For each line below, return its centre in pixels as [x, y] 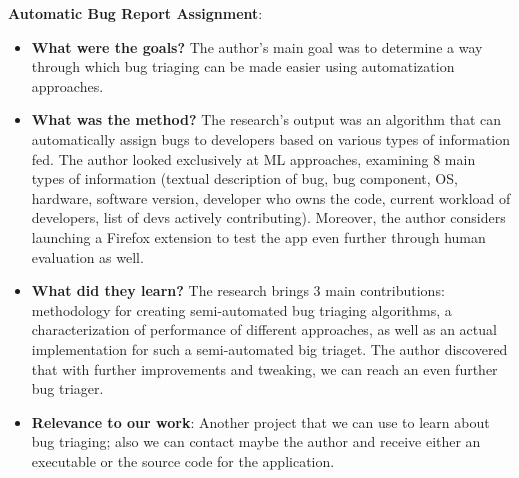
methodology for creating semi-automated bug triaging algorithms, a [241, 309]
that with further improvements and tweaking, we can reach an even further [264, 368]
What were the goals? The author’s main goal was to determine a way [257, 46]
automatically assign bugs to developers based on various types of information [271, 138]
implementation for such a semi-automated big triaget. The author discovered [269, 348]
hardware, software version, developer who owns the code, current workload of [271, 197]
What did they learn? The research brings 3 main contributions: [238, 290]
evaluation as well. [87, 256]
